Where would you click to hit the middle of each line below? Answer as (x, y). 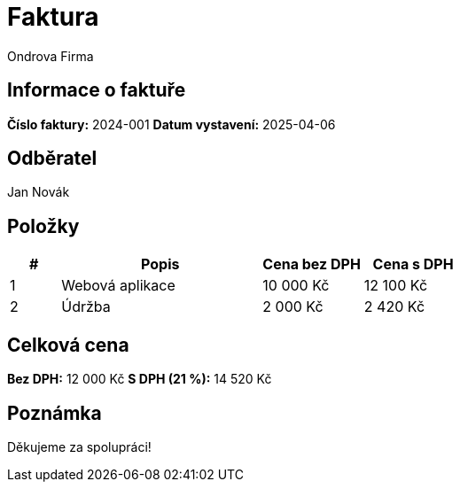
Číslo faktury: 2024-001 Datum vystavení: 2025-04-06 (172, 124)
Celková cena (68, 345)
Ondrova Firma (51, 56)
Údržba (86, 307)
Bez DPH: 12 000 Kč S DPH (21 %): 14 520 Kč (140, 379)
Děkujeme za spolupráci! (79, 446)
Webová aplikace (118, 286)
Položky (43, 226)
